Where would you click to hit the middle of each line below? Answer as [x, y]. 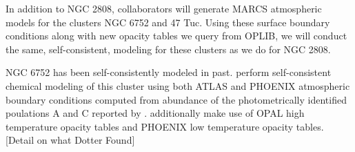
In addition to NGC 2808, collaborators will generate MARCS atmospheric [164, 8]
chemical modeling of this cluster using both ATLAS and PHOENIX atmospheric [178, 85]
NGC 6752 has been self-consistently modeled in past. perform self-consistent [169, 72]
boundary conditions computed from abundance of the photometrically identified [176, 99]
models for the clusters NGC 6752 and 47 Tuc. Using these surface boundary [168, 22]
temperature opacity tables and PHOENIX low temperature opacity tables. [165, 126]
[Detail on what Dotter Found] [70, 140]
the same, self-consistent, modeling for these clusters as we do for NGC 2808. [168, 49]
